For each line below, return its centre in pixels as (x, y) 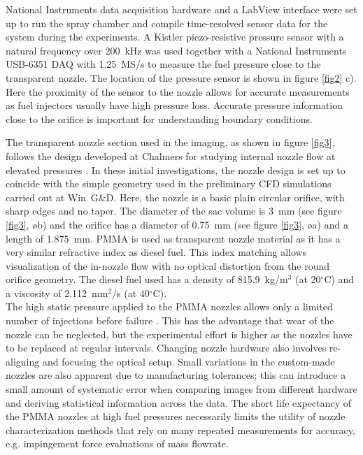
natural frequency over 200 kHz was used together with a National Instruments (176, 50)
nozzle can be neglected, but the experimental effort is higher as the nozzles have (179, 334)
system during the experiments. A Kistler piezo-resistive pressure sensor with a (175, 37)
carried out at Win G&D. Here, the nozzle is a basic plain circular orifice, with (175, 197)
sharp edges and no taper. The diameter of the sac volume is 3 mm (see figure (174, 211)
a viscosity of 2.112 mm (57, 292)
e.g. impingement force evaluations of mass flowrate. (117, 443)
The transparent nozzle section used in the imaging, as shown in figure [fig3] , (170, 142)
